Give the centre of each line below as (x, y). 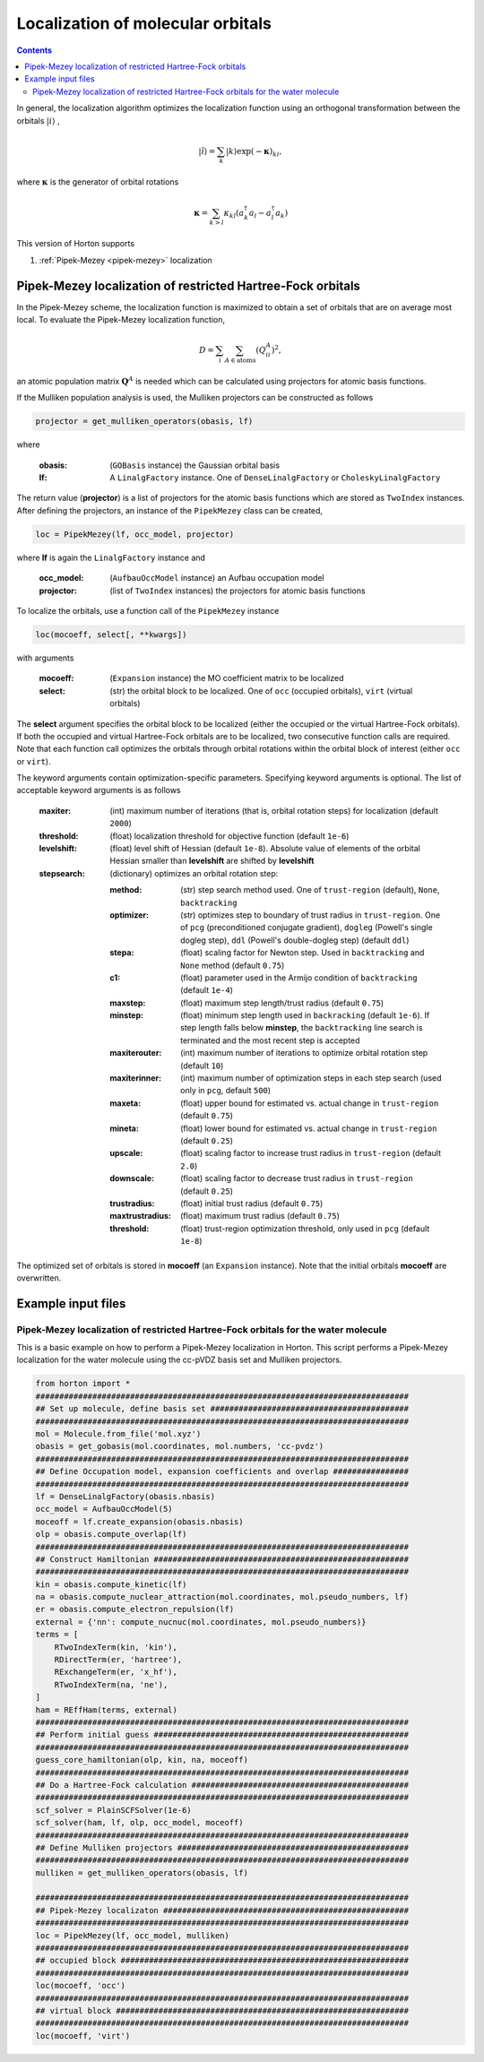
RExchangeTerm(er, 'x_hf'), (116, 1672)
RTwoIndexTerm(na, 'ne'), (111, 1684)
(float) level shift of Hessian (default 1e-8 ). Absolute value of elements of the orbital (265, 849)
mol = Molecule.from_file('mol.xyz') (118, 1434)
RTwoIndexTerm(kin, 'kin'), (116, 1647)
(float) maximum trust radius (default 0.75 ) (260, 1216)
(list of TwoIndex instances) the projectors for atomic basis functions (238, 591)
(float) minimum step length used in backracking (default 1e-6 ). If (305, 1015)
